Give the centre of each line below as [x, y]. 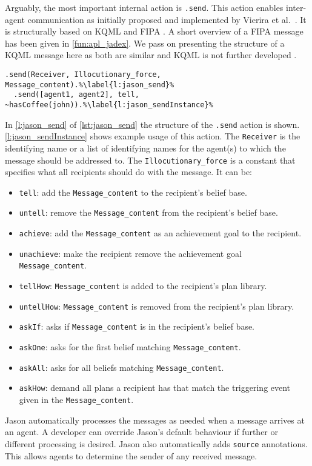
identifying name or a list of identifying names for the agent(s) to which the [145, 148]
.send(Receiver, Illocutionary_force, [83, 75]
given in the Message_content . [76, 400]
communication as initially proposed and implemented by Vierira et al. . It [167, 19]
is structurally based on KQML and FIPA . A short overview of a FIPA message [154, 31]
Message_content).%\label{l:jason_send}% [90, 85]
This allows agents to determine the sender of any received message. [131, 455]
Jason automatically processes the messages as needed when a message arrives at [155, 420]
